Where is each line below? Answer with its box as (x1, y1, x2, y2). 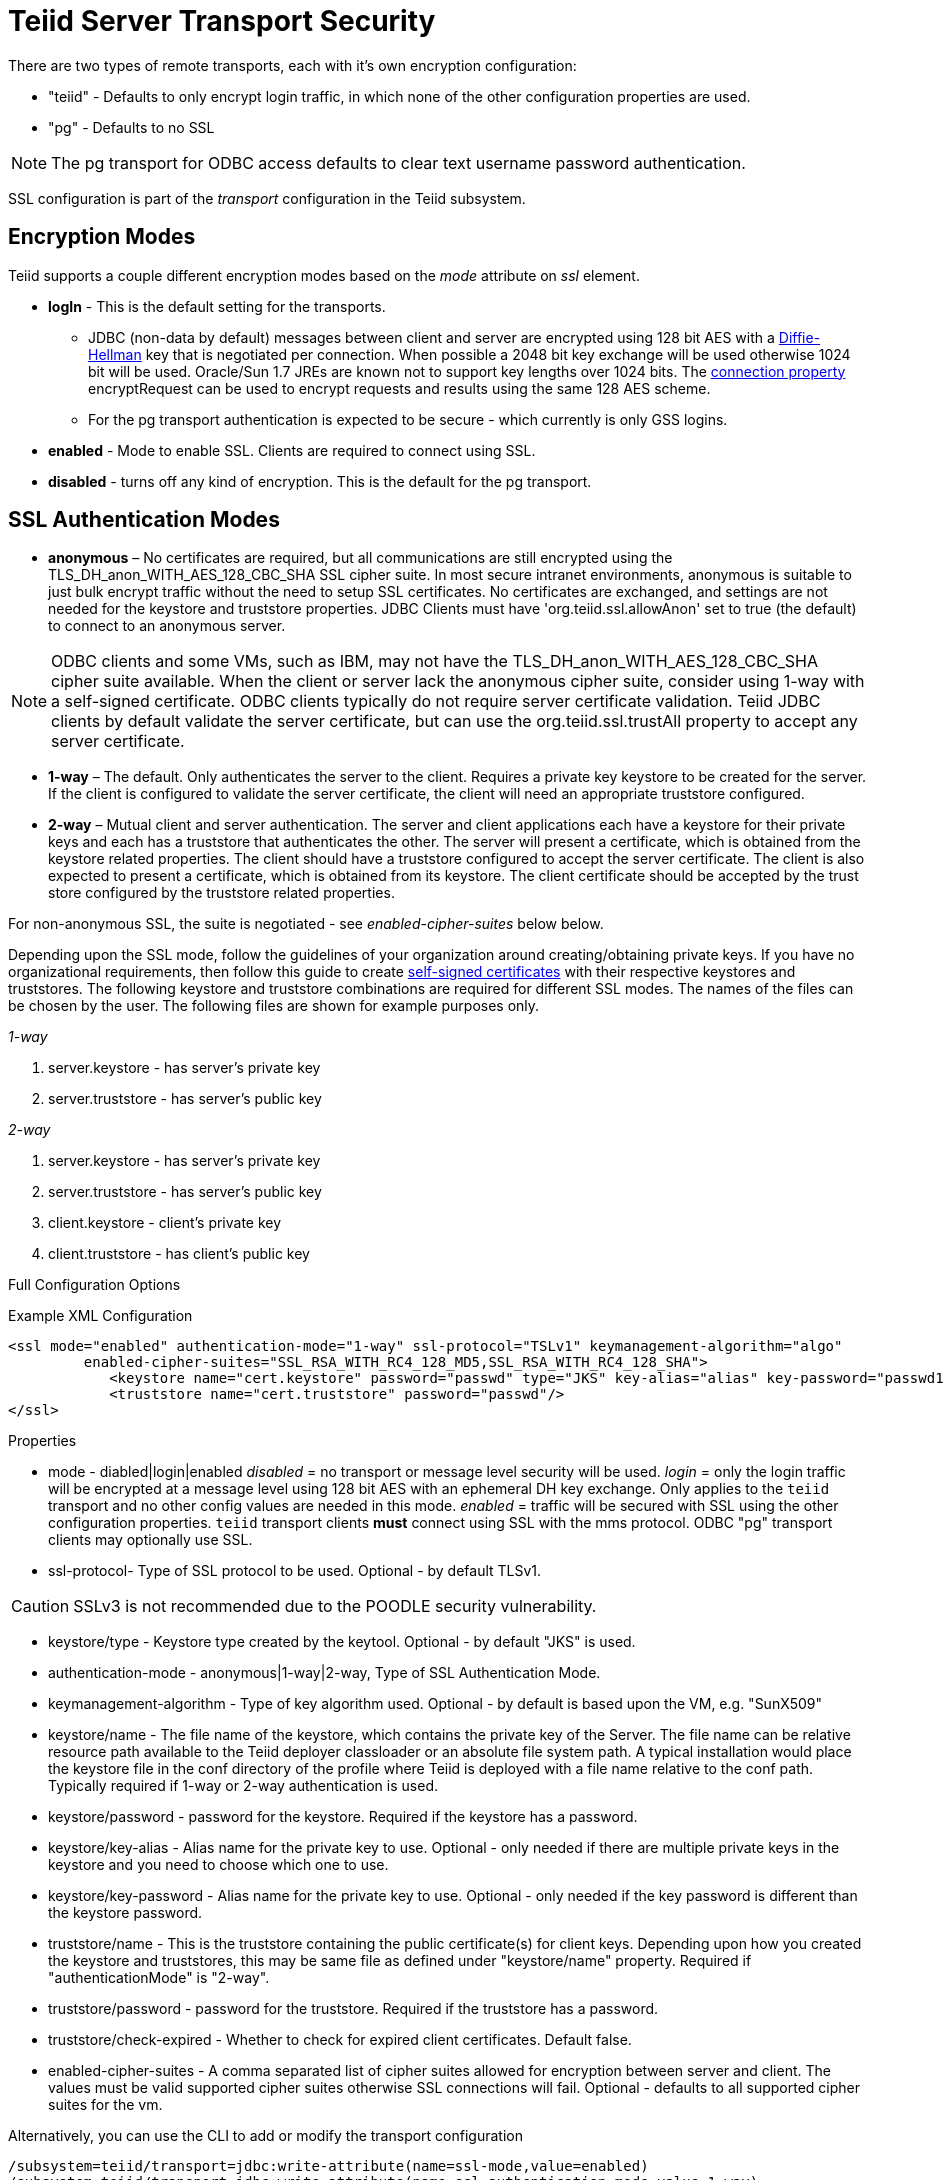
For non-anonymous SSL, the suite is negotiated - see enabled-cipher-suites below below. (8, 915, 604, 933)
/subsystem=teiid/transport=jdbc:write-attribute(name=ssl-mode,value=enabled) (8, 2158, 649, 2175)
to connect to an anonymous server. (48, 617, 286, 635)
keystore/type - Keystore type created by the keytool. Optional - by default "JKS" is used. (48, 1633, 636, 1651)
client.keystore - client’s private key (48, 1214, 282, 1232)
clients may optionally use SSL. (48, 1531, 253, 1549)
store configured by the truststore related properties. (48, 884, 395, 902)
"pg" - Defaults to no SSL (48, 118, 215, 136)
